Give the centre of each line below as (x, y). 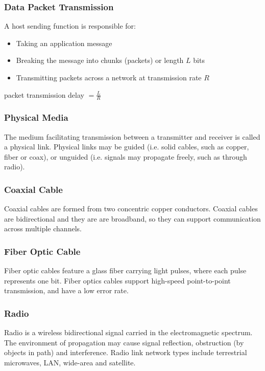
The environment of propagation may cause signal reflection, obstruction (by (124, 342)
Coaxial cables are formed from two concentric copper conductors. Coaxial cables (131, 209)
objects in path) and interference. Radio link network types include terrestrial (126, 352)
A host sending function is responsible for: (70, 26)
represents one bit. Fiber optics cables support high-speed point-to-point (117, 280)
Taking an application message (64, 43)
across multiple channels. (43, 228)
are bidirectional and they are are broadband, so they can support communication (132, 218)
